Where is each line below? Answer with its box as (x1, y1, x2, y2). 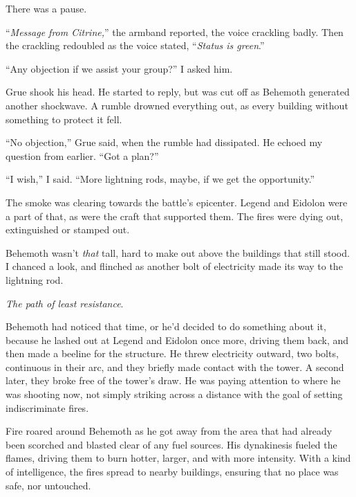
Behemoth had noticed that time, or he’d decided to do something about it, (6, 319, 326, 334)
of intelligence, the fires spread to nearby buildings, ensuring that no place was (6, 464, 339, 479)
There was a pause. (6, 1, 87, 15)
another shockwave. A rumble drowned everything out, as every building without (6, 98, 348, 112)
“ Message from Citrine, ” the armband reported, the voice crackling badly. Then (6, 24, 344, 39)
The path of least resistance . (6, 296, 124, 310)
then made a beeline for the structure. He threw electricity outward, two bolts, (6, 346, 339, 361)
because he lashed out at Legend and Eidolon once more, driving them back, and (6, 332, 349, 347)
